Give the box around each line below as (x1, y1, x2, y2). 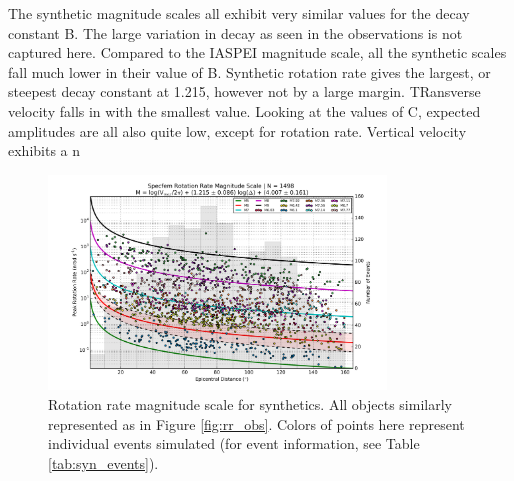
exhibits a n (8, 140, 81, 161)
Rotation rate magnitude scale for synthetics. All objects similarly (48, 393, 452, 414)
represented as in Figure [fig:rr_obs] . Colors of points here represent (48, 413, 465, 434)
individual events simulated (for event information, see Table (48, 433, 420, 454)
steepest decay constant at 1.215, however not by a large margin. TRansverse (8, 81, 481, 102)
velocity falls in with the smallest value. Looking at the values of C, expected (8, 100, 481, 121)
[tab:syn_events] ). (48, 452, 159, 473)
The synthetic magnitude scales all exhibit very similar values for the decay (8, 3, 470, 23)
